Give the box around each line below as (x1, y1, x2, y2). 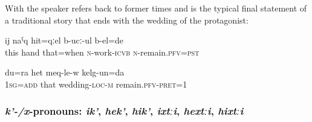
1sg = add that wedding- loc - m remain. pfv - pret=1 (5, 77, 187, 90)
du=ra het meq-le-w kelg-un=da (5, 66, 125, 79)
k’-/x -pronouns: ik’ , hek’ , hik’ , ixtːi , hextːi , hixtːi (5, 103, 244, 118)
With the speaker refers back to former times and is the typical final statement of (5, 2, 307, 14)
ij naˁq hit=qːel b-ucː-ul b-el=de (5, 34, 123, 47)
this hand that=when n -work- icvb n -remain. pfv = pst (5, 45, 200, 58)
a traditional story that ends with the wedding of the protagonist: (5, 13, 249, 26)
